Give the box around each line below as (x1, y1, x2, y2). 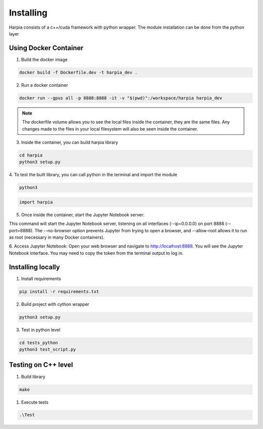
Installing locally (9, 263, 60, 271)
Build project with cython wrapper (21, 301, 90, 307)
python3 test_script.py (19, 347, 76, 353)
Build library (21, 373, 46, 379)
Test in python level (21, 327, 60, 333)
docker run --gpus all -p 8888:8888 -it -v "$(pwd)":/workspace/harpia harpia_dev (19, 95, 223, 101)
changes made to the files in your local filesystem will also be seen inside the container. (22, 126, 198, 131)
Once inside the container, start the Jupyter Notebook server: (21, 212, 145, 218)
